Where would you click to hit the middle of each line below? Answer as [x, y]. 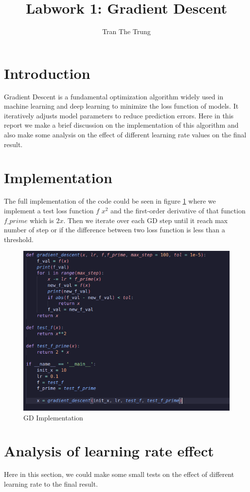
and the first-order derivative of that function [178, 210]
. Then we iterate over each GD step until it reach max [146, 220]
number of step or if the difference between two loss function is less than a [115, 230]
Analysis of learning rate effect [109, 451]
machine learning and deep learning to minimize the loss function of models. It [121, 106]
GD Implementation [53, 417]
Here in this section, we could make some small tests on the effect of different [119, 474]
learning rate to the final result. [51, 483]
